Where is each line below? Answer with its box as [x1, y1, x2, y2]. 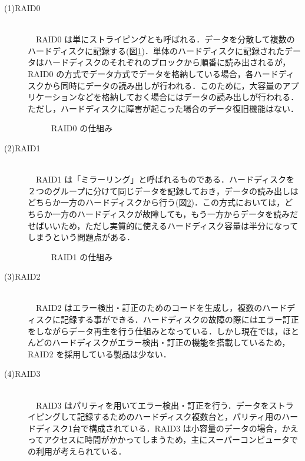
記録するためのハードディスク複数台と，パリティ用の [77, 410, 282, 423]
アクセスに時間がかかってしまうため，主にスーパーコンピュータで [44, 433, 299, 446]
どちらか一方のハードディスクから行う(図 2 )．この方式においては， [28, 196, 285, 208]
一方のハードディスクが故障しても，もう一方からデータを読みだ [52, 207, 298, 220]
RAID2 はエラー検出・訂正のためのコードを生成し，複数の [35, 301, 263, 314]
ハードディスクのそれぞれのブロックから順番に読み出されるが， [44, 56, 291, 68]
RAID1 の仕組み [51, 250, 113, 263]
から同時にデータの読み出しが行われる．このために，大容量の [44, 79, 283, 91]
